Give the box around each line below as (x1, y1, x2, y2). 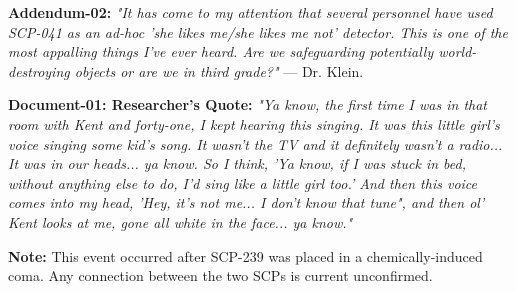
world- (438, 41, 477, 62)
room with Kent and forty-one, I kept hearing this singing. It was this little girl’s (8, 113, 500, 134)
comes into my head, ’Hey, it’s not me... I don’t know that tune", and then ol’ (8, 192, 485, 213)
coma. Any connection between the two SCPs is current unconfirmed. (8, 265, 433, 286)
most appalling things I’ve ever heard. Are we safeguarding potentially (8, 41, 434, 62)
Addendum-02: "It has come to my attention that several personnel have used (8, 2, 493, 22)
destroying (8, 60, 70, 81)
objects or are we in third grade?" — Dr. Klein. (74, 60, 364, 81)
